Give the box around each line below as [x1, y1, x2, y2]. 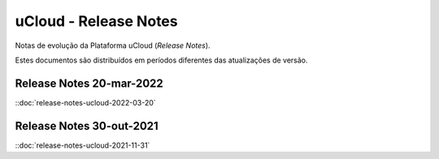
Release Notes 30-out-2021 [15, 118, 159, 133]
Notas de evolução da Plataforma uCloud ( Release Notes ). [15, 41, 211, 50]
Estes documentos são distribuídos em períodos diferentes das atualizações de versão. [15, 55, 308, 65]
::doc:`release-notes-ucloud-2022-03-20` [15, 97, 156, 107]
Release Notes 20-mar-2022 [15, 76, 164, 90]
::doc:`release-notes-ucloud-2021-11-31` [15, 140, 150, 150]
